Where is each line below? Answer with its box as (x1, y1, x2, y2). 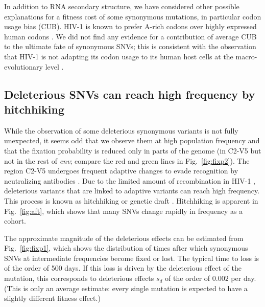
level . (45, 61, 64, 72)
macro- (235, 51, 257, 61)
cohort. (4, 215, 26, 226)
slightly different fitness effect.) (4, 293, 101, 303)
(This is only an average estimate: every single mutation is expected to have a (4, 282, 248, 293)
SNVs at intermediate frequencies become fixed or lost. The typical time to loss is (4, 252, 259, 263)
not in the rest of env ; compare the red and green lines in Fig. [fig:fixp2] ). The (4, 155, 250, 166)
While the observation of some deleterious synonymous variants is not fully (4, 125, 238, 136)
